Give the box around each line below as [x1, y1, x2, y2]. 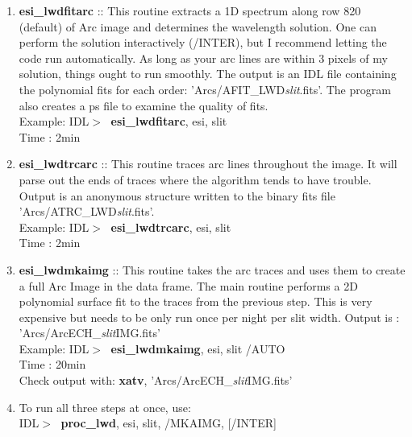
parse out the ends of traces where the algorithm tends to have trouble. [19, 171, 372, 188]
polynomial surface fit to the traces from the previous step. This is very [19, 293, 372, 310]
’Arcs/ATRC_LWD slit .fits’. [19, 203, 155, 220]
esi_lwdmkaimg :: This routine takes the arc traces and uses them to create [19, 261, 406, 278]
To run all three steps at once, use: [19, 398, 191, 415]
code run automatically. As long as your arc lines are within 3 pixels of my [19, 49, 388, 66]
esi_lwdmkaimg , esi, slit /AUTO [110, 340, 285, 357]
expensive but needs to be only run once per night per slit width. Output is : [19, 308, 400, 325]
